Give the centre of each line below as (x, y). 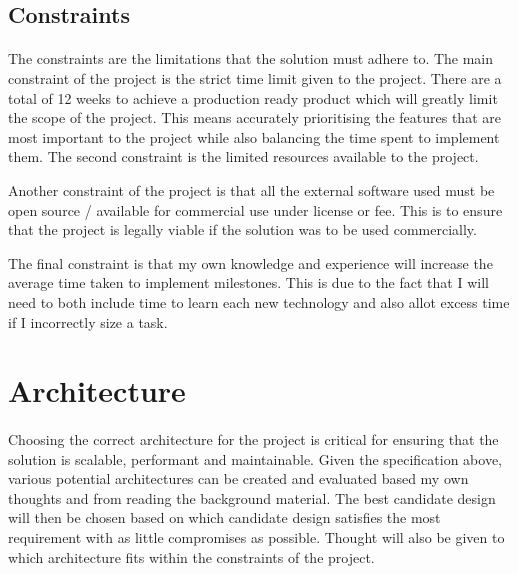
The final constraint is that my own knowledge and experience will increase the (250, 262)
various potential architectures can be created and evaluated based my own (238, 478)
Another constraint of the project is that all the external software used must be (251, 189)
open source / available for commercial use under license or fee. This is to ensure (255, 209)
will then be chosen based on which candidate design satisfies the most (224, 517)
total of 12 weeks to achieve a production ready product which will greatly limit (253, 97)
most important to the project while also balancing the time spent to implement (254, 136)
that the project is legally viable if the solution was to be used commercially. (242, 229)
